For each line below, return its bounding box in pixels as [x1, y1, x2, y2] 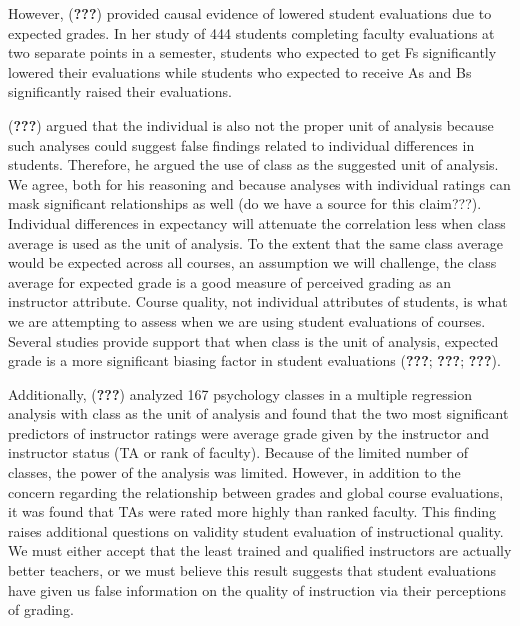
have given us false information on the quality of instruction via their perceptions [8, 579, 506, 600]
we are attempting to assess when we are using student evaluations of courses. [8, 310, 486, 331]
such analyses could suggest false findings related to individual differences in [8, 134, 475, 155]
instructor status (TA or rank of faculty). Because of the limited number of [8, 442, 468, 463]
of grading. [8, 599, 74, 620]
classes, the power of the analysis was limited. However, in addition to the [8, 462, 461, 483]
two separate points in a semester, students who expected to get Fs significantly [8, 42, 497, 63]
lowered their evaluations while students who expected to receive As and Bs [8, 61, 472, 82]
